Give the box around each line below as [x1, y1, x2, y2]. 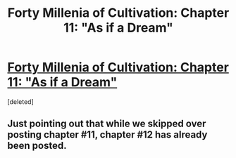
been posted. [7, 140, 67, 152]
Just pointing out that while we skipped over [7, 118, 206, 130]
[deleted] [7, 97, 34, 106]
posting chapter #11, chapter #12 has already [7, 129, 208, 141]
